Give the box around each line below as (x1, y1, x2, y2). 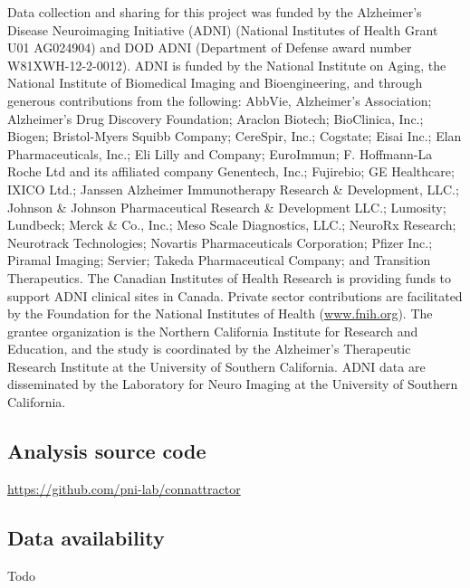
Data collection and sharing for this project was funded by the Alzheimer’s (7, 3, 422, 21)
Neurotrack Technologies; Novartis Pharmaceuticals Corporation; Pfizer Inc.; (7, 232, 433, 251)
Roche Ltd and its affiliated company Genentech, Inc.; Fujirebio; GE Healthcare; (7, 162, 455, 181)
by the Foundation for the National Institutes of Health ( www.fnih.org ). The (7, 304, 433, 323)
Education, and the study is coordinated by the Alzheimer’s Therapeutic (7, 339, 411, 358)
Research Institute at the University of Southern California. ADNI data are (7, 356, 426, 375)
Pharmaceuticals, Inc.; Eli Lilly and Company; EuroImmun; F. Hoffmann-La (7, 144, 433, 163)
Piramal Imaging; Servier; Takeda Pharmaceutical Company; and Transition (7, 251, 431, 270)
